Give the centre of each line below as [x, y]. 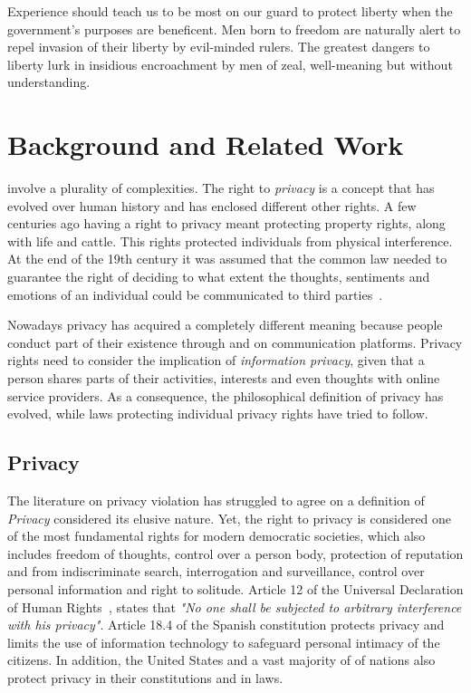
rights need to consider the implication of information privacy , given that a [216, 360]
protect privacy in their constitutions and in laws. [145, 677]
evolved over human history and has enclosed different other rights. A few [212, 205]
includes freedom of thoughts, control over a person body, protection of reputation [235, 553]
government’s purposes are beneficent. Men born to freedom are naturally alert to [234, 29]
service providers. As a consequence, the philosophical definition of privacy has [226, 395]
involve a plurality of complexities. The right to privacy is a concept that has [221, 188]
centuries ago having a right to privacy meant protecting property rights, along [226, 223]
